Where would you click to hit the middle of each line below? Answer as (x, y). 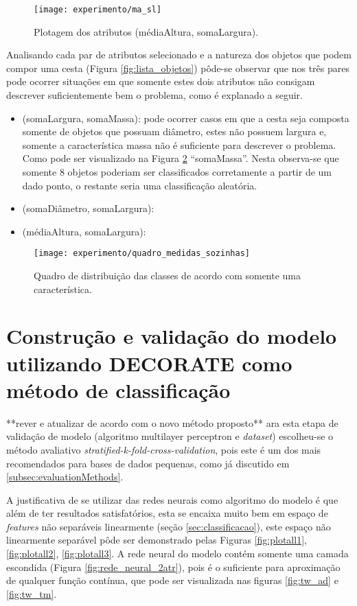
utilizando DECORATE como (149, 363)
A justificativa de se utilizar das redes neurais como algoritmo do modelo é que (172, 499)
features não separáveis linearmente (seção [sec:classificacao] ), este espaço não (169, 526)
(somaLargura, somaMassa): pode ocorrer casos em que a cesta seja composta (186, 118)
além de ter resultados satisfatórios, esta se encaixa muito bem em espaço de (167, 513)
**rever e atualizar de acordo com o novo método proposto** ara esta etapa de (172, 422)
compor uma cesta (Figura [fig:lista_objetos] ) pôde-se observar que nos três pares (178, 68)
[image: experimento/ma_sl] (98, 10)
